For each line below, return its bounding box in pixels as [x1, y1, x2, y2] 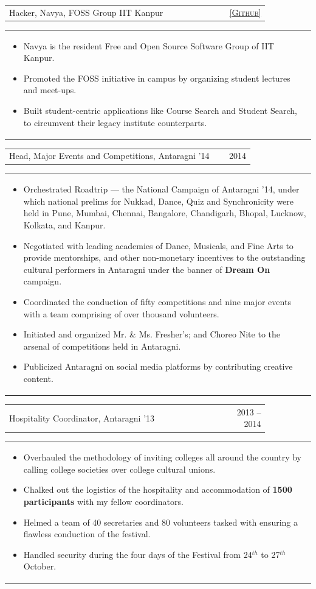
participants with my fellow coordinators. [23, 495, 184, 508]
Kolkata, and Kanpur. [23, 219, 106, 231]
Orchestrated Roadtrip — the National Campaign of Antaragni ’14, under [23, 183, 300, 196]
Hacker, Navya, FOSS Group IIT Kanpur [9, 5, 163, 18]
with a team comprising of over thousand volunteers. [23, 307, 219, 320]
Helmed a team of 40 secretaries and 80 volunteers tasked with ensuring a [23, 515, 298, 528]
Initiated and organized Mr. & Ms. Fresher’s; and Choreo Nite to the [23, 328, 280, 340]
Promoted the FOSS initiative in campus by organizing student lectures [23, 71, 290, 84]
